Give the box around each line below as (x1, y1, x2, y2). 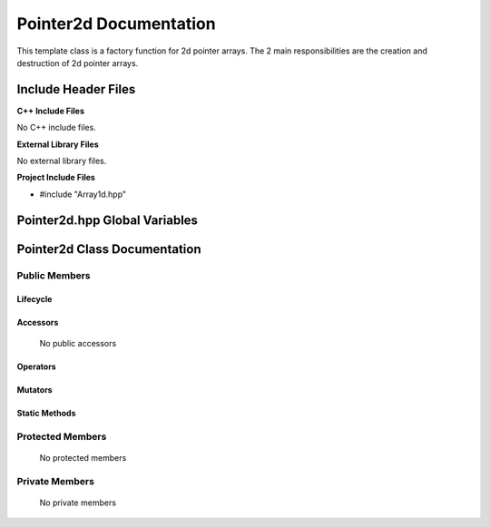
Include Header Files (16, 82, 136, 97)
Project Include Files (16, 172, 95, 183)
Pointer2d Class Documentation (16, 241, 201, 257)
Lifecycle (16, 294, 53, 305)
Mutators (16, 384, 54, 395)
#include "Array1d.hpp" (39, 189, 127, 200)
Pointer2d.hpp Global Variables (16, 212, 199, 228)
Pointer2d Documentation (16, 14, 217, 34)
